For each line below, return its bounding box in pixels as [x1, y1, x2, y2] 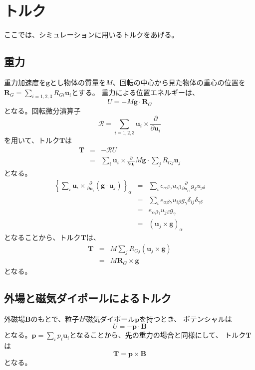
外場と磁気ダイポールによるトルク [4, 290, 172, 305]
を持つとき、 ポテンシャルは [139, 313, 232, 324]
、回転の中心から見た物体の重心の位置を [112, 77, 246, 87]
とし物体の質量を [50, 77, 106, 87]
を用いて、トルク [4, 135, 59, 145]
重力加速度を [4, 77, 46, 87]
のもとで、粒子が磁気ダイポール [30, 313, 135, 324]
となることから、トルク [4, 232, 81, 243]
